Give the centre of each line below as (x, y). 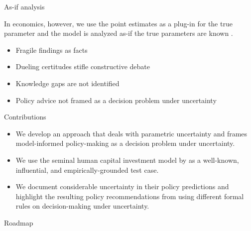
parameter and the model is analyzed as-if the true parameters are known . (119, 33)
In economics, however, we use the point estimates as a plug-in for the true (118, 23)
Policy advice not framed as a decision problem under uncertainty (116, 100)
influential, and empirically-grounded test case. (87, 170)
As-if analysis (24, 6)
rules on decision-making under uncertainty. (82, 206)
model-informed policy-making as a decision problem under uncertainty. (125, 143)
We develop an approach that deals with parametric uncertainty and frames (131, 133)
